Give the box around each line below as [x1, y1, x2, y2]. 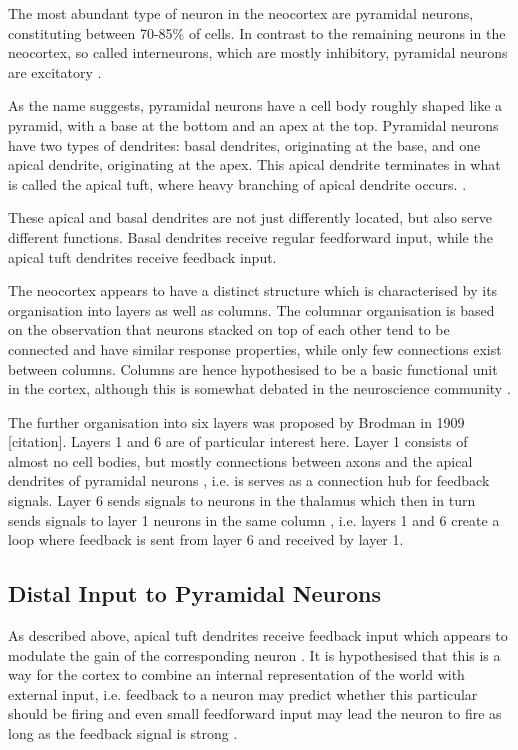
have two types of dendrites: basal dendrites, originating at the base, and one [8, 134, 481, 155]
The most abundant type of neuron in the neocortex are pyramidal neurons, [8, 3, 474, 23]
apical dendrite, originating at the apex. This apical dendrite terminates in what [8, 154, 501, 175]
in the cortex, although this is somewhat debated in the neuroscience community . [8, 378, 511, 399]
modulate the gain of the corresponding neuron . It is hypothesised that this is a [8, 644, 501, 665]
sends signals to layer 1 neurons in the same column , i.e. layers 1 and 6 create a [8, 509, 500, 530]
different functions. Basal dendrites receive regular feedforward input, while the [8, 226, 493, 247]
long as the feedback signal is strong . [8, 723, 238, 744]
